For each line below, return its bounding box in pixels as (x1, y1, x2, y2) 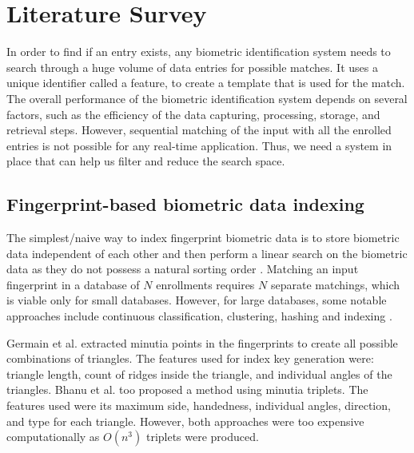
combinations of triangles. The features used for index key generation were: (6, 350, 374, 367)
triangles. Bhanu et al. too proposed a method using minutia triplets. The (6, 381, 368, 398)
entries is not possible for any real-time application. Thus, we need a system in (6, 137, 392, 153)
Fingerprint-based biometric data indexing (6, 192, 364, 217)
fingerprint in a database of (6, 276, 140, 292)
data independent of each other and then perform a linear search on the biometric (6, 244, 408, 261)
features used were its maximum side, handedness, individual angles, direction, (6, 397, 391, 414)
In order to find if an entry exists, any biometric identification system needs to (6, 43, 391, 60)
